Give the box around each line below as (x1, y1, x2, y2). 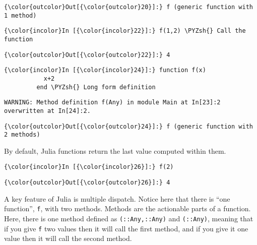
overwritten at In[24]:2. (4, 107, 91, 114)
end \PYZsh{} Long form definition (36, 83, 156, 91)
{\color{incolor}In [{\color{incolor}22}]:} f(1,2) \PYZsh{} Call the (4, 27, 246, 35)
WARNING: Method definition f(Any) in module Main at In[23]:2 (4, 99, 221, 106)
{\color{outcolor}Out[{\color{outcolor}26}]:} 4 (4, 179, 170, 187)
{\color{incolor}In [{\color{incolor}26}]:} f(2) (4, 163, 174, 171)
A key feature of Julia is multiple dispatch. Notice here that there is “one (4, 193, 230, 204)
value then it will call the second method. (4, 233, 132, 243)
